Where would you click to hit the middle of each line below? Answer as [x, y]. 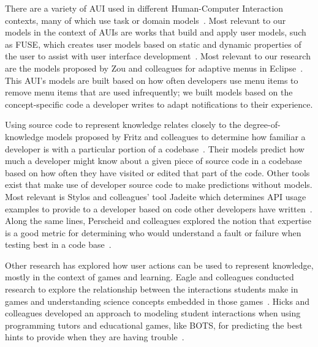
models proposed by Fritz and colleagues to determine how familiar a [176, 136]
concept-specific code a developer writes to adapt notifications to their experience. [159, 104]
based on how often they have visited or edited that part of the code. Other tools [157, 172]
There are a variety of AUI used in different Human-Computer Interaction [144, 8]
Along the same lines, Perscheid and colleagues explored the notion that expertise [158, 221]
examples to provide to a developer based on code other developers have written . [159, 208]
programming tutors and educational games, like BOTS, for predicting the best [154, 325]
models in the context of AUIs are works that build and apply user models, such [156, 32]
